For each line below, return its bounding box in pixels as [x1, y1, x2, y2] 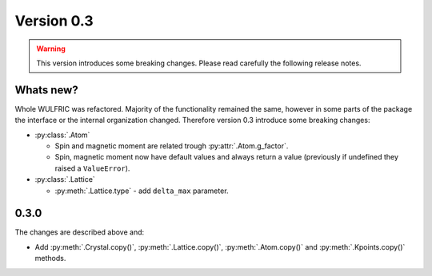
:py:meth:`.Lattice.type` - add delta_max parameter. [54, 186, 229, 195]
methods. [34, 254, 66, 263]
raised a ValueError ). [54, 164, 130, 173]
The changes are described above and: [14, 227, 145, 237]
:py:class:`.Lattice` [34, 175, 95, 184]
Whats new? [14, 83, 79, 97]
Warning [36, 44, 66, 53]
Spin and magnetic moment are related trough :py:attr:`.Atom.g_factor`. [54, 141, 289, 151]
